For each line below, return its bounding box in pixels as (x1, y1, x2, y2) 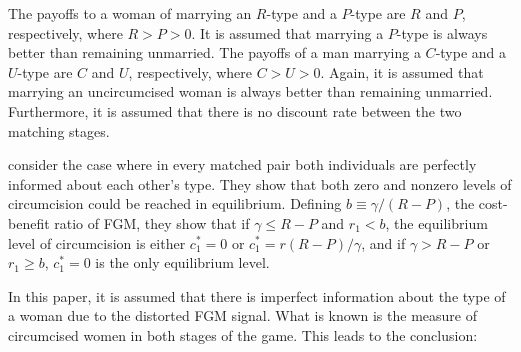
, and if (361, 232, 406, 253)
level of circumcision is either (8, 232, 186, 253)
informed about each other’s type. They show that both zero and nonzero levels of (8, 173, 512, 194)
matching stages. (8, 120, 110, 141)
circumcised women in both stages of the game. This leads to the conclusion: (8, 324, 478, 345)
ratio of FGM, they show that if (54, 212, 250, 233)
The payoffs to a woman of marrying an (8, 3, 252, 23)
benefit (8, 212, 50, 233)
